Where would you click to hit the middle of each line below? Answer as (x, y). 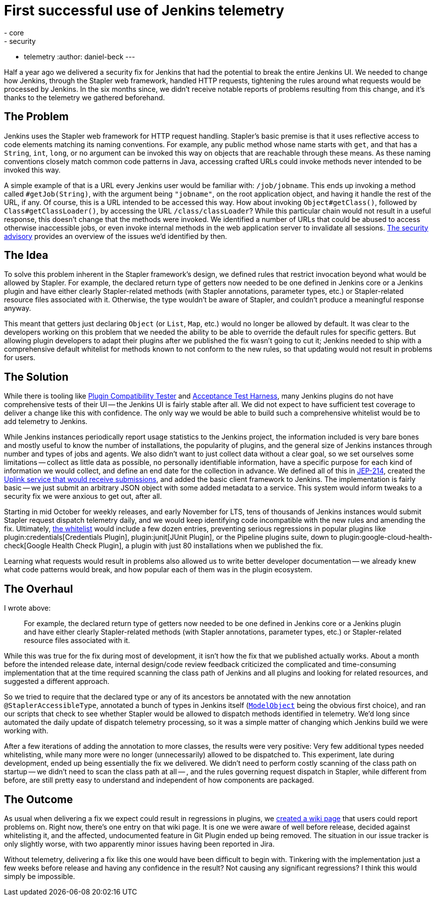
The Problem (36, 117)
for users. (20, 358)
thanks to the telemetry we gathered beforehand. (84, 97)
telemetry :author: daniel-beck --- (79, 56)
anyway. (18, 308)
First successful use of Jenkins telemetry (144, 10)
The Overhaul (39, 589)
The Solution (36, 377)
